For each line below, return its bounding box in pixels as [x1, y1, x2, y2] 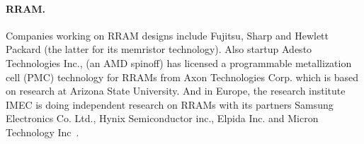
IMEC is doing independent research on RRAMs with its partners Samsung [6, 97, 334, 112]
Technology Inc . [6, 124, 79, 139]
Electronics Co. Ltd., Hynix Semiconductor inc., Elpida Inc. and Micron [6, 111, 319, 126]
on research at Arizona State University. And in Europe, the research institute [6, 83, 346, 98]
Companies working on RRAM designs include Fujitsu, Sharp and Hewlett [6, 28, 329, 42]
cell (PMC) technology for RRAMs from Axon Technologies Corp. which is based [6, 69, 358, 84]
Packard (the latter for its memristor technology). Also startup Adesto [6, 42, 312, 56]
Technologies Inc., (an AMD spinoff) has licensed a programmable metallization [6, 55, 352, 70]
